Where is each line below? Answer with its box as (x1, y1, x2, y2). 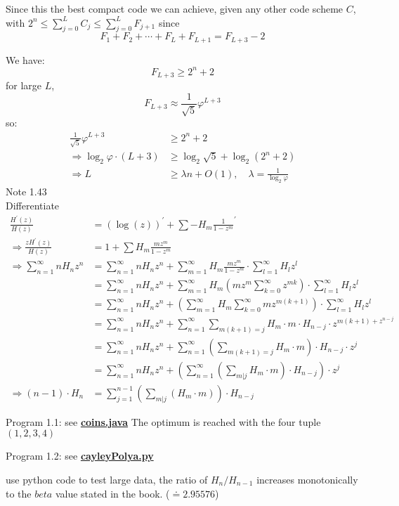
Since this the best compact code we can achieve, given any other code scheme (6, 1, 344, 15)
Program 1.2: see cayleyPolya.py (6, 448, 154, 463)
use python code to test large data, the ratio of (6, 472, 208, 486)
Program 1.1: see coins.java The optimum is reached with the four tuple (6, 414, 321, 429)
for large (6, 78, 42, 93)
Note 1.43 (6, 184, 47, 199)
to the (6, 486, 32, 500)
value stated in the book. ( (55, 486, 170, 500)
